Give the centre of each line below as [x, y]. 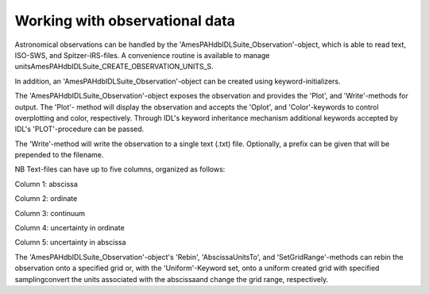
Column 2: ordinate [46, 199]
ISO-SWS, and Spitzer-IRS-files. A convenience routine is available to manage [142, 55]
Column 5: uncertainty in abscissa [70, 242]
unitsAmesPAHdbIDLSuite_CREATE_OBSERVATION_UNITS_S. [114, 67]
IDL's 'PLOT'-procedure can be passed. [79, 129]
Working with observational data [125, 21]
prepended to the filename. [59, 155]
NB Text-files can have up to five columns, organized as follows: [120, 169]
